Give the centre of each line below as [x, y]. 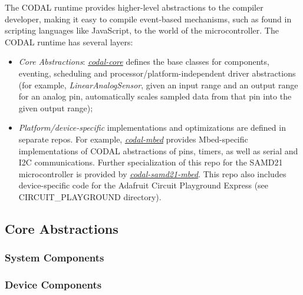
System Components [55, 258]
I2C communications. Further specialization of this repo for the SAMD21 [151, 162]
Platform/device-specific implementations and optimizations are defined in [152, 127]
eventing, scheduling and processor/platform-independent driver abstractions [157, 73]
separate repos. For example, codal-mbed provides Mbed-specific [133, 139]
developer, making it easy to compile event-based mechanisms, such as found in [148, 19]
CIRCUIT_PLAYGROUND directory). [90, 196]
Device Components [53, 285]
